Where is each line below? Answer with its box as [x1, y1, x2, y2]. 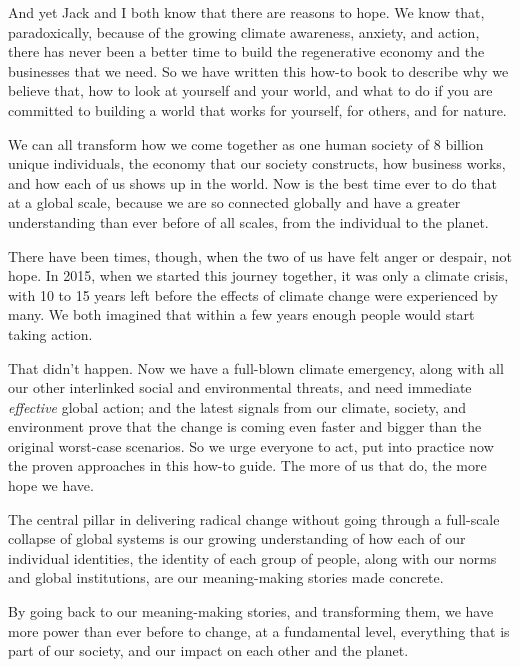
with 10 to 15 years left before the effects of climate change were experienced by [8, 284, 498, 305]
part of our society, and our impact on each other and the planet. [8, 640, 409, 661]
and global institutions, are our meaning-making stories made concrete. [8, 567, 444, 588]
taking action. [8, 323, 93, 344]
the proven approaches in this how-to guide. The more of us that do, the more [8, 455, 487, 476]
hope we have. [8, 475, 94, 496]
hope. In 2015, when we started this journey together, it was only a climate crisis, [8, 265, 509, 286]
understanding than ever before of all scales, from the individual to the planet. [8, 211, 489, 232]
